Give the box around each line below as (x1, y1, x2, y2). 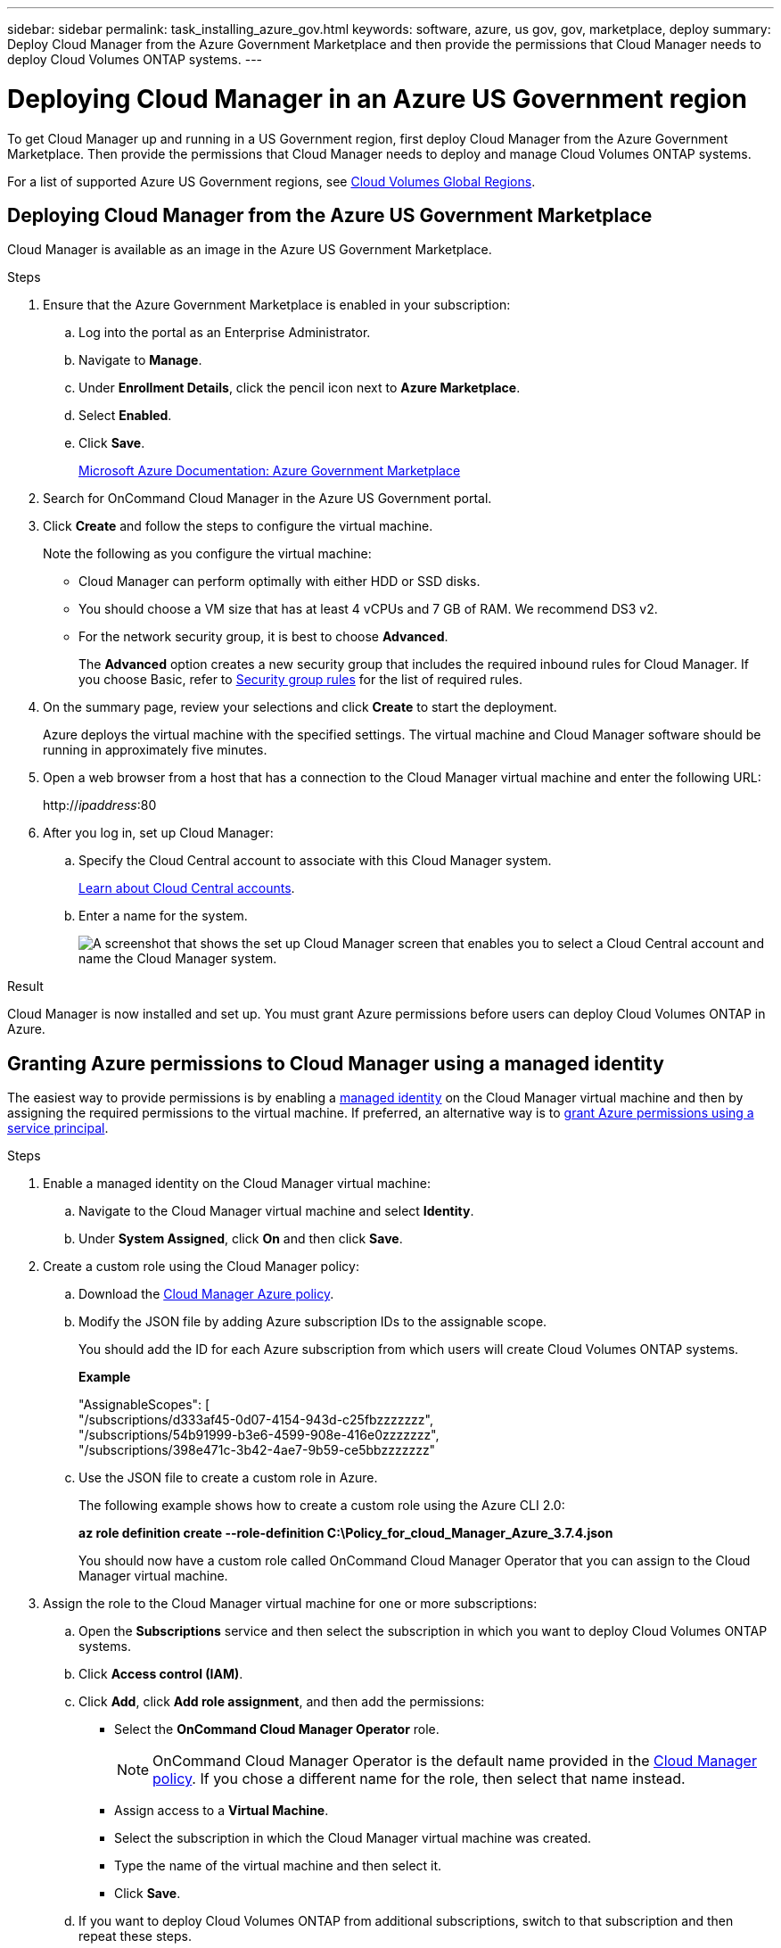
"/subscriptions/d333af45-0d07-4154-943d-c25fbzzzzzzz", (78, 1412, 433, 1428)
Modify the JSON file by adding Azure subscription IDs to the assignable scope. (78, 1314, 547, 1330)
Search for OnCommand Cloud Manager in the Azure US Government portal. (43, 491, 492, 507)
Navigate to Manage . (78, 352, 202, 368)
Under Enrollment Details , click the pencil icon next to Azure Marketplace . (78, 380, 521, 396)
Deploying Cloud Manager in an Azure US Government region (7, 83, 747, 114)
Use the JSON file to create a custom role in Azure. (78, 1470, 378, 1486)
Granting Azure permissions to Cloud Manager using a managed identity (7, 1052, 664, 1075)
